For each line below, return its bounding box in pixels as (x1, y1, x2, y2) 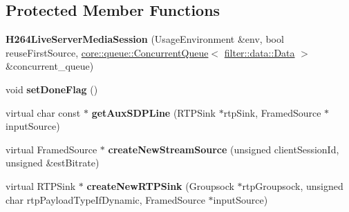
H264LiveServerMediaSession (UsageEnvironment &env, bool (6, 32, 284, 46)
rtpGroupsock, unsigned (242, 178, 343, 193)
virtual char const (6, 105, 81, 119)
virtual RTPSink (6, 178, 76, 193)
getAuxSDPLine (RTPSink (91, 105, 216, 119)
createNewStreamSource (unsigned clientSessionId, (108, 142, 339, 156)
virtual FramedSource (6, 142, 97, 156)
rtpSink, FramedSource (223, 105, 321, 119)
